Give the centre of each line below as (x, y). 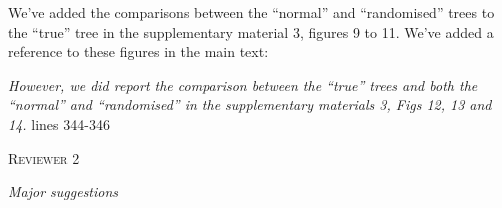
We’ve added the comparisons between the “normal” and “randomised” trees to (251, 12)
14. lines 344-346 (59, 123)
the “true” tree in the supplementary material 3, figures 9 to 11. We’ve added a (251, 31)
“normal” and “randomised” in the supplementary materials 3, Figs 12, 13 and (250, 104)
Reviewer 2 (44, 157)
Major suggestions (63, 191)
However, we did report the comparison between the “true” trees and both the (243, 84)
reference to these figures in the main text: (138, 51)
